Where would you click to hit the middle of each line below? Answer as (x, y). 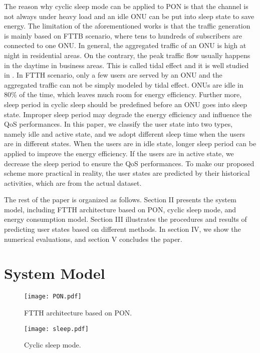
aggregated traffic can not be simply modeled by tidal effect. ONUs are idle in (124, 84)
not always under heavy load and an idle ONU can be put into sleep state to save (129, 16)
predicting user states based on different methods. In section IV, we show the (122, 229)
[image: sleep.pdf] (56, 329)
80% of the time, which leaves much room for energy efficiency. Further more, (123, 94)
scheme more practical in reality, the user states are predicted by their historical (127, 173)
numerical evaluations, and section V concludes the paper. (93, 239)
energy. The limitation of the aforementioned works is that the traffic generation (127, 26)
